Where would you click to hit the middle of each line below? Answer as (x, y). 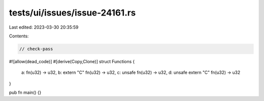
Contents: (19, 36)
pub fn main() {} (25, 93)
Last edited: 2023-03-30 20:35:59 (44, 27)
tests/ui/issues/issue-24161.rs (72, 13)
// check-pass (36, 49)
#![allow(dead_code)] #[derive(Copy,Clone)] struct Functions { (72, 61)
